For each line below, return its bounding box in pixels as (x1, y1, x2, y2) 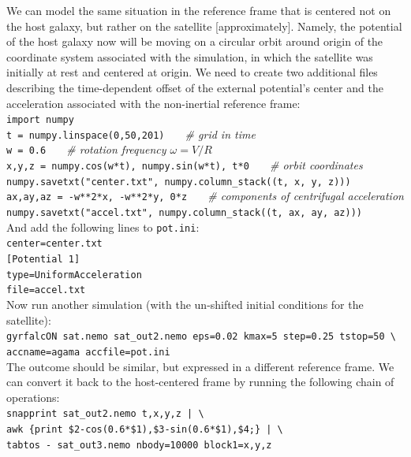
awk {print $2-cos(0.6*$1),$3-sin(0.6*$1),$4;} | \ (6, 423, 283, 435)
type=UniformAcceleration (6, 269, 142, 281)
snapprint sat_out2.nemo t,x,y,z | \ (6, 408, 204, 420)
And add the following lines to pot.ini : (6, 218, 200, 235)
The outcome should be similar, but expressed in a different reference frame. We (6, 358, 394, 374)
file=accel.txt (6, 284, 86, 296)
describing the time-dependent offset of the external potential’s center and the (6, 79, 383, 95)
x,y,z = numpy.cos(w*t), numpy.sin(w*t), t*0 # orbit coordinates (6, 157, 363, 173)
